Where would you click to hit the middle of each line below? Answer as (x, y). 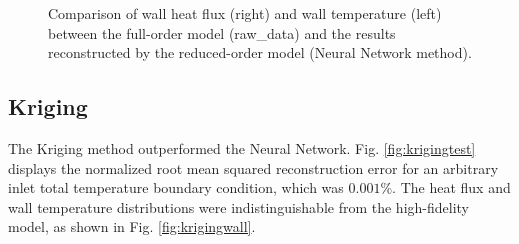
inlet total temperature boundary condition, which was (176, 187)
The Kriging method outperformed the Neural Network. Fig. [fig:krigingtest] (242, 147)
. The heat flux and (451, 187)
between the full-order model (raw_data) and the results (222, 32)
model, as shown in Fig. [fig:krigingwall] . (132, 226)
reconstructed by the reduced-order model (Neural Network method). (260, 52)
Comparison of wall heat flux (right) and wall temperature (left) (245, 13)
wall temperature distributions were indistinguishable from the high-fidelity (239, 206)
